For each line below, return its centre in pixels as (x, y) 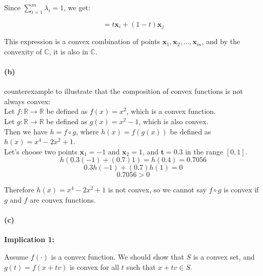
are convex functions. (63, 199)
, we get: (77, 7)
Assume (16, 256)
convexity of (23, 51)
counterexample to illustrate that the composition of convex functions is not (124, 91)
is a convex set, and (224, 256)
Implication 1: (29, 239)
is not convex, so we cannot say (157, 190)
